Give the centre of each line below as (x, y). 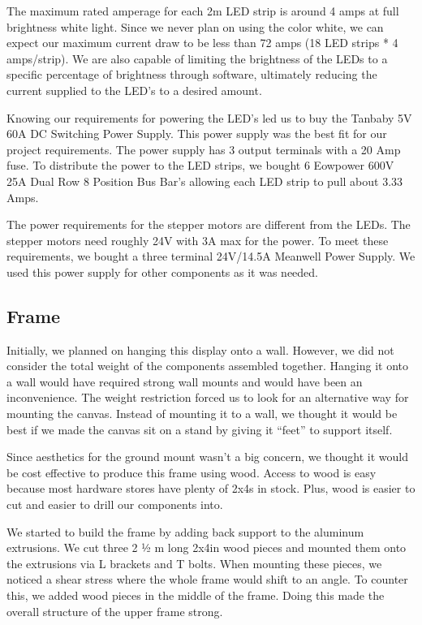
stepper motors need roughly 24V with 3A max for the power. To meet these (198, 240)
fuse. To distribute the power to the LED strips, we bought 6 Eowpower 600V (200, 165)
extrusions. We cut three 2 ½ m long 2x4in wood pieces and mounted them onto (207, 547)
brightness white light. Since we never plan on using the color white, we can (195, 26)
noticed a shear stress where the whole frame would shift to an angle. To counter (207, 579)
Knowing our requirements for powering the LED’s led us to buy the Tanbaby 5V (209, 117)
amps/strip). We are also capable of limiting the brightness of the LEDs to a (197, 58)
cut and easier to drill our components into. (115, 504)
